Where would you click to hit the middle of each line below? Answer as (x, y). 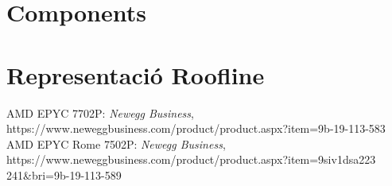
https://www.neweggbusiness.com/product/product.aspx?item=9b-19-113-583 (196, 128)
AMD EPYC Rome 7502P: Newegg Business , (116, 143)
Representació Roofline (136, 74)
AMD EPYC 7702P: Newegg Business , (100, 112)
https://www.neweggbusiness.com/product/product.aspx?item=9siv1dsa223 (191, 159)
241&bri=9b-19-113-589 (64, 174)
